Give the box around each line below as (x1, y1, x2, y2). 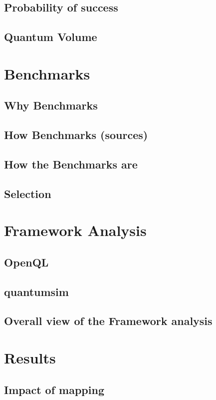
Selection (4, 185, 51, 201)
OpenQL (4, 254, 49, 269)
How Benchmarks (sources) (4, 127, 148, 142)
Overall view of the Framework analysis (4, 313, 213, 328)
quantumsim (4, 283, 69, 299)
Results (4, 347, 56, 367)
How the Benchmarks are (4, 156, 138, 171)
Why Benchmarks (4, 97, 98, 113)
